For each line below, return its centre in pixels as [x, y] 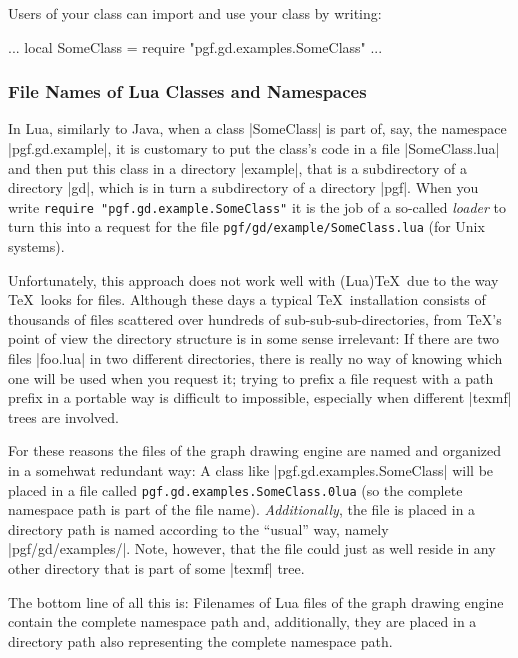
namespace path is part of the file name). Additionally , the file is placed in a [242, 509]
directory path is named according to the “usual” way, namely [198, 528]
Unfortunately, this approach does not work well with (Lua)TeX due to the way [253, 279]
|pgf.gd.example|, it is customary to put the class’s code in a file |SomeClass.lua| [254, 148]
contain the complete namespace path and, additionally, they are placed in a [242, 621]
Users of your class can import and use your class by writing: [195, 13]
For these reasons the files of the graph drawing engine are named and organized [255, 450]
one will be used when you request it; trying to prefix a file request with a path [251, 377]
